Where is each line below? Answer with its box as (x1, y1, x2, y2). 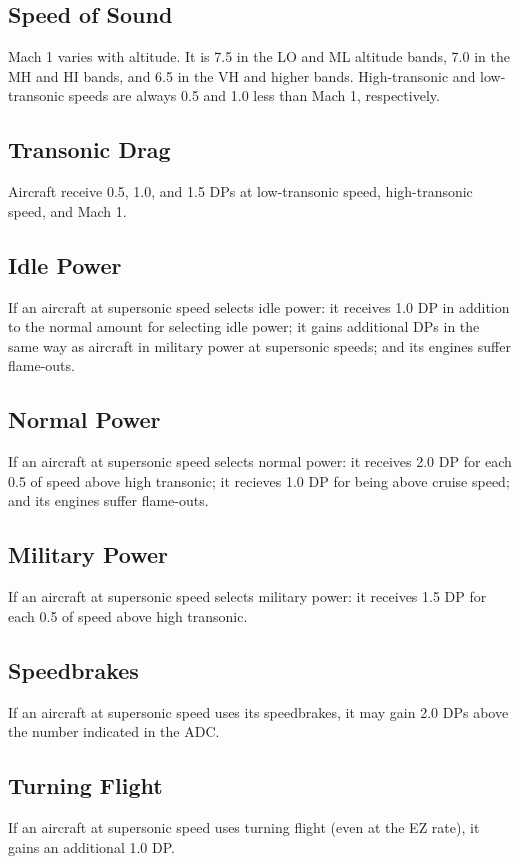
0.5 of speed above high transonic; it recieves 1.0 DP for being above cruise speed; (8, 470, 510, 491)
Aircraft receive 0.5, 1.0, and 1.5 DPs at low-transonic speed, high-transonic (8, 181, 473, 202)
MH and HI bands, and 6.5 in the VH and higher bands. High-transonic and (8, 65, 476, 86)
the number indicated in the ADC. (8, 721, 220, 742)
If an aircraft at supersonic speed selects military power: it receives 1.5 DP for (8, 586, 487, 607)
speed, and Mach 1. (8, 200, 127, 221)
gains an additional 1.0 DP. (8, 836, 175, 857)
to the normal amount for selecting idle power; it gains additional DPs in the (8, 316, 480, 337)
